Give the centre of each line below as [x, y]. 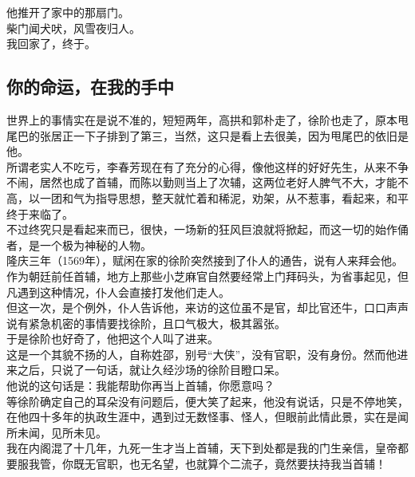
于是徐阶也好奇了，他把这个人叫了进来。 [113, 339]
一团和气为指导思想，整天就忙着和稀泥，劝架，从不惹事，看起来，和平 [224, 197]
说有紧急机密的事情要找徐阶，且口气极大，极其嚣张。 [146, 323]
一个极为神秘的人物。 [95, 244]
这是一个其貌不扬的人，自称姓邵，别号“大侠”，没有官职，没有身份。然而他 [202, 354]
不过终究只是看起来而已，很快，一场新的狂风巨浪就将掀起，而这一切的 [191, 229]
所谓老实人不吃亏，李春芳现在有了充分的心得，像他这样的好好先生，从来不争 [207, 166]
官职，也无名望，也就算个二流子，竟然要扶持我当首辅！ [241, 464]
